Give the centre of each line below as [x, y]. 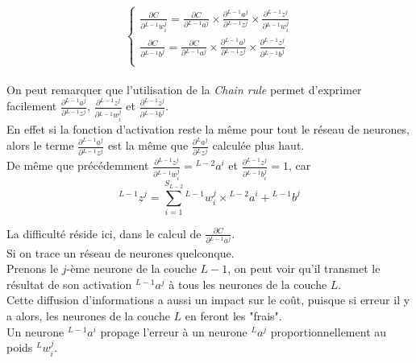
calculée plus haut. [258, 145]
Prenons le [33, 268]
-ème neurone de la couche [131, 268]
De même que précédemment [78, 165]
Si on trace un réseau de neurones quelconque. [121, 252]
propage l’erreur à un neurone [174, 331]
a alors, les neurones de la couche [88, 316]
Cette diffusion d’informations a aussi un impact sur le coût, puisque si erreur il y [208, 300]
